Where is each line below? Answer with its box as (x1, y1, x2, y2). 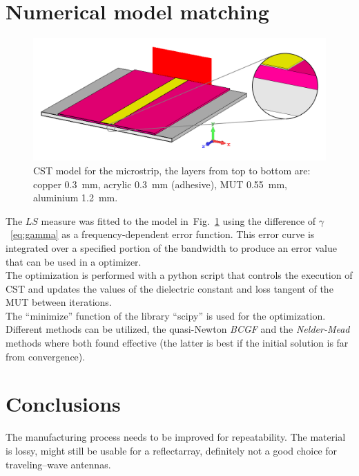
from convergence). (6, 349, 86, 363)
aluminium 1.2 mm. (33, 190, 118, 205)
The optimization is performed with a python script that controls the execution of (6, 268, 353, 282)
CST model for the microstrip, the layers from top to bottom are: (33, 163, 311, 177)
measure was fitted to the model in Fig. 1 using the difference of (41, 213, 316, 228)
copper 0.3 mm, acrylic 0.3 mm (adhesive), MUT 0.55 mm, (33, 176, 288, 191)
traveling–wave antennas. (6, 457, 111, 471)
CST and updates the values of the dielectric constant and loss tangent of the (6, 281, 333, 295)
